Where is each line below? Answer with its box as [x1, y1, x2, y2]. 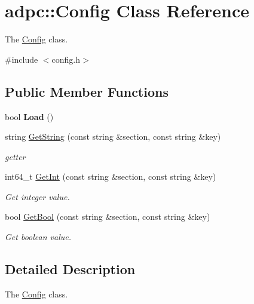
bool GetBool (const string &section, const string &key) [5, 210, 210, 223]
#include [5, 53, 38, 65]
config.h [51, 53, 81, 65]
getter [5, 150, 26, 162]
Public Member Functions [5, 82, 169, 100]
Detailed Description [5, 260, 136, 278]
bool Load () [5, 110, 54, 122]
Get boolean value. [5, 231, 72, 243]
